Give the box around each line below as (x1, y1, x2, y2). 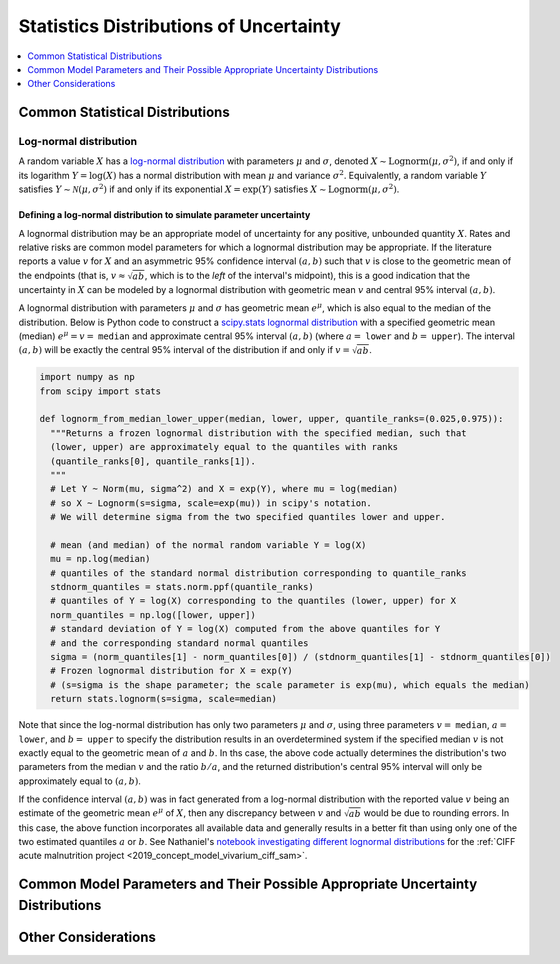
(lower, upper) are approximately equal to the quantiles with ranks (50, 441, 399, 453)
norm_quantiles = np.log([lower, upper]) (50, 609, 257, 620)
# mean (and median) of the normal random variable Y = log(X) (50, 539, 367, 550)
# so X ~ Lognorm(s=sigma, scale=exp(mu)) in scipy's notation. (50, 497, 372, 509)
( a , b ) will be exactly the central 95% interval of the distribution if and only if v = (18, 344, 350, 356)
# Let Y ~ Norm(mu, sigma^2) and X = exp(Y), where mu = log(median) (50, 483, 399, 495)
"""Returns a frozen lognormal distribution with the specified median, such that (50, 427, 467, 439)
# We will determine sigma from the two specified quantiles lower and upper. (50, 511, 446, 523)
